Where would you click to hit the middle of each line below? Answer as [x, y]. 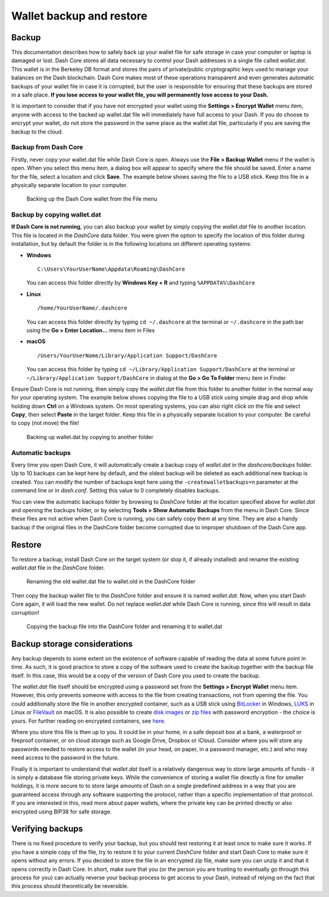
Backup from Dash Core [47, 148]
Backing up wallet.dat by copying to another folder [90, 437]
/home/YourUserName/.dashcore [83, 308]
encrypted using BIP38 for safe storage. [62, 812]
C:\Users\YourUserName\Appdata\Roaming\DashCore [111, 269]
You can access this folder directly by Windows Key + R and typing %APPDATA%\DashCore [141, 283]
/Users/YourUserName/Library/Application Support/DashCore [127, 356]
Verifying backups [47, 829]
